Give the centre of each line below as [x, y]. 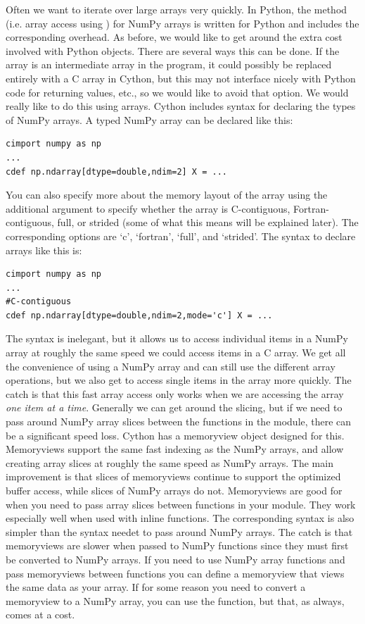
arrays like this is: [44, 250]
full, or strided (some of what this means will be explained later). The [208, 222]
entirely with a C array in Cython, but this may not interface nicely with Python [181, 78]
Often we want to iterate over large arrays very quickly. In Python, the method [177, 9]
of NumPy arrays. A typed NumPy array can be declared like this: [149, 119]
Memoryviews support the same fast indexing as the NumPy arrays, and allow [175, 449]
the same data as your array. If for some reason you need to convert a [156, 587]
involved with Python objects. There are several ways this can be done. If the [173, 50]
